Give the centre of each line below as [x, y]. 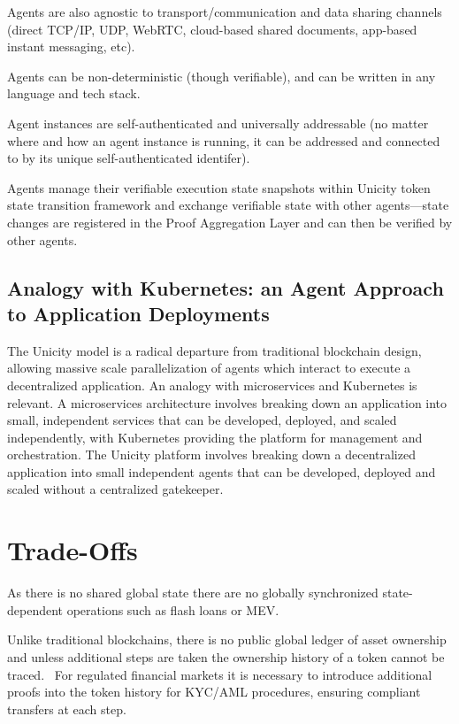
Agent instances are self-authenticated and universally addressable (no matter [218, 123]
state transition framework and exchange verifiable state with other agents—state [228, 205]
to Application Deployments [138, 313]
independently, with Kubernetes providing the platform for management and [215, 437]
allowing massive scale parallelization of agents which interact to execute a [209, 368]
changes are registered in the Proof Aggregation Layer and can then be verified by [230, 222]
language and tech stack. [74, 93]
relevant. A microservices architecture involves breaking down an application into [227, 402]
